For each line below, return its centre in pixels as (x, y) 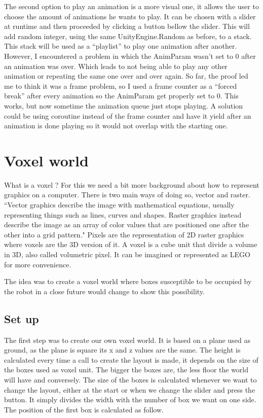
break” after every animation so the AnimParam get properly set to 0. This (121, 96)
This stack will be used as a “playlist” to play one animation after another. (121, 46)
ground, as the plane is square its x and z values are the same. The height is (122, 350)
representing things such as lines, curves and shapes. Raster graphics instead (123, 214)
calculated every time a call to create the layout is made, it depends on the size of (131, 359)
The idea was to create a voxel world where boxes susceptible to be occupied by (128, 281)
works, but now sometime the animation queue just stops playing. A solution (124, 105)
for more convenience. (38, 264)
